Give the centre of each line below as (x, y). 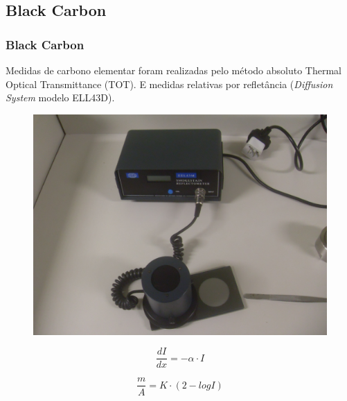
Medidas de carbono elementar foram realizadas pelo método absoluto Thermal (173, 70)
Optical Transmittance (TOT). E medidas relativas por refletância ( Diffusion (169, 84)
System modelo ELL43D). (60, 97)
